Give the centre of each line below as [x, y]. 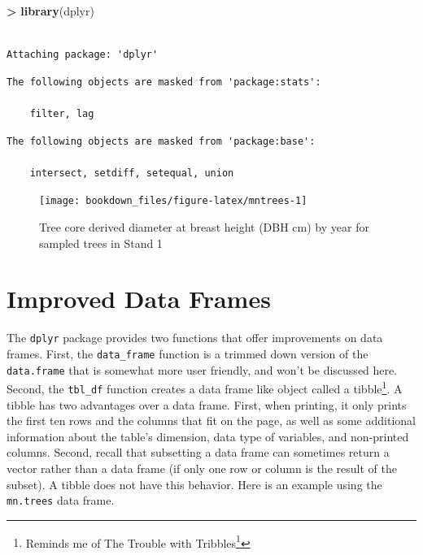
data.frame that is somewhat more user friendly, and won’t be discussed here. [202, 369]
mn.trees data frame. [61, 500]
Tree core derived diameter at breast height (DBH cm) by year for [204, 227]
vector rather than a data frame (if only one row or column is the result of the [202, 468]
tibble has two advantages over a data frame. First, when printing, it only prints [207, 404]
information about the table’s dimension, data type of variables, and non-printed [208, 436]
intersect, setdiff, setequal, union [132, 173]
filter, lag [62, 113]
